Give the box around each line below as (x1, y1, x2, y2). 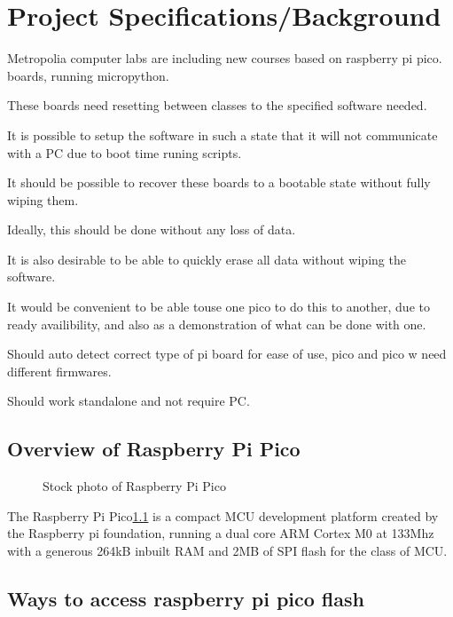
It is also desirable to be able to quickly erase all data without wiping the (7, 249, 406, 268)
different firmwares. (7, 361, 112, 380)
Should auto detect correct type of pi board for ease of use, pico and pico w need (7, 344, 447, 363)
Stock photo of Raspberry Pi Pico (43, 477, 226, 495)
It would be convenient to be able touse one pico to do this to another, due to (7, 297, 430, 316)
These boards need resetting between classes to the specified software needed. (7, 96, 427, 115)
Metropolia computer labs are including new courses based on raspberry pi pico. (7, 49, 442, 67)
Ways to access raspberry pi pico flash (7, 585, 364, 612)
